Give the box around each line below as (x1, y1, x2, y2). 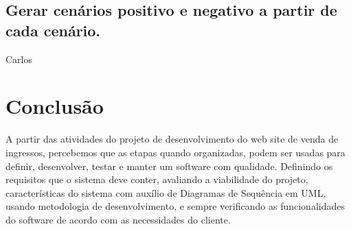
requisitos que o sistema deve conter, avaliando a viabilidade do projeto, (5, 172, 308, 186)
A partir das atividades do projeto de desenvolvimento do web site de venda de (5, 132, 339, 146)
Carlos (5, 51, 33, 66)
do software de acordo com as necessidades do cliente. (5, 212, 231, 226)
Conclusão (5, 92, 104, 120)
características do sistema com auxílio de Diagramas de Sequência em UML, (5, 185, 326, 200)
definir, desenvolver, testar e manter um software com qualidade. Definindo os (5, 158, 333, 173)
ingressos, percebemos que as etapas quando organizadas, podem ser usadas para (5, 145, 346, 159)
